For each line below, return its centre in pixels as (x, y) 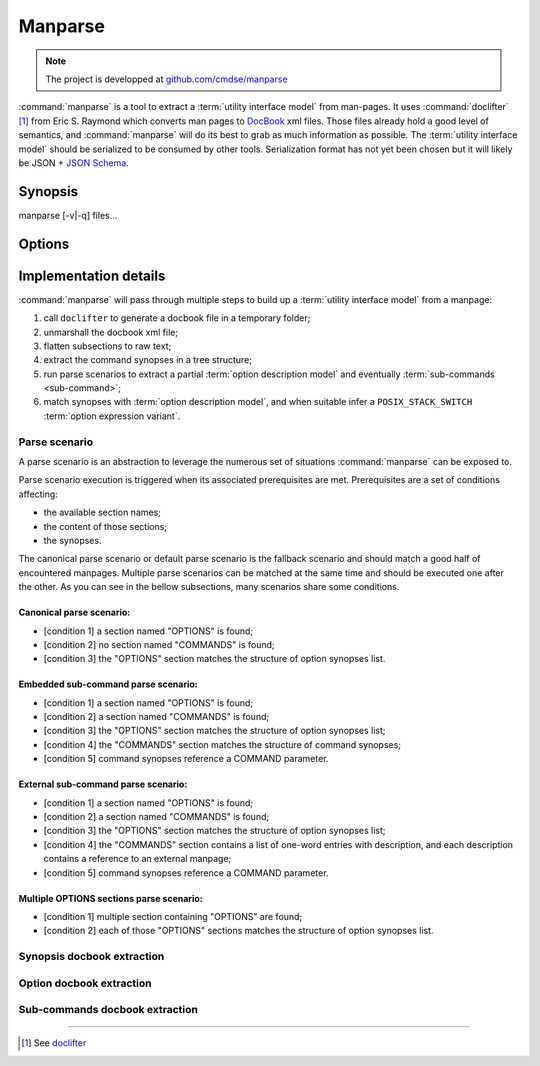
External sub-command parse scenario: (103, 784)
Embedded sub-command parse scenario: (108, 684)
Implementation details (92, 275)
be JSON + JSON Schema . (73, 162)
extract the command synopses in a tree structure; (147, 360)
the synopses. (72, 540)
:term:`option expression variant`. (112, 416)
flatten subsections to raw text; (107, 346)
